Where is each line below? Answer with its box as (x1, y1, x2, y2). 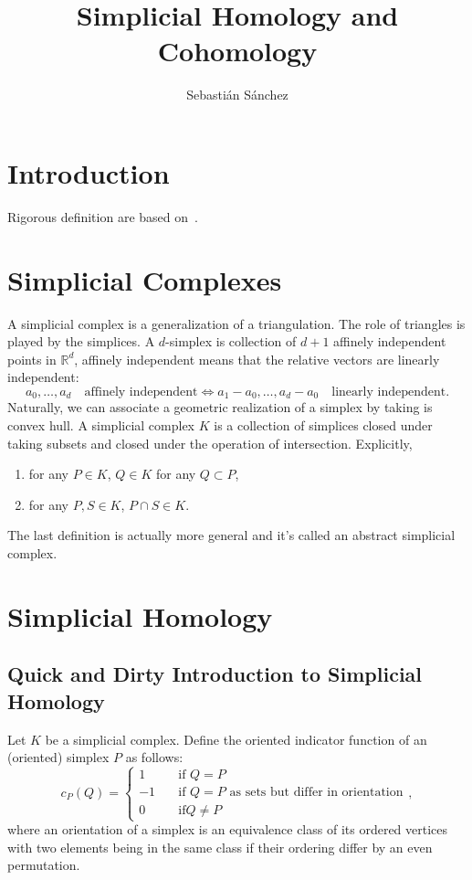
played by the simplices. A (7, 332, 155, 351)
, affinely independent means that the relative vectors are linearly (74, 349, 440, 368)
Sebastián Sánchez (186, 85, 288, 104)
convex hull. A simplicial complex (7, 415, 195, 434)
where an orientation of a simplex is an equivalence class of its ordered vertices (7, 820, 448, 839)
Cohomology (157, 32, 318, 69)
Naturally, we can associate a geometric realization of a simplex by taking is (7, 398, 433, 417)
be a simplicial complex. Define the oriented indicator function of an (45, 729, 427, 748)
